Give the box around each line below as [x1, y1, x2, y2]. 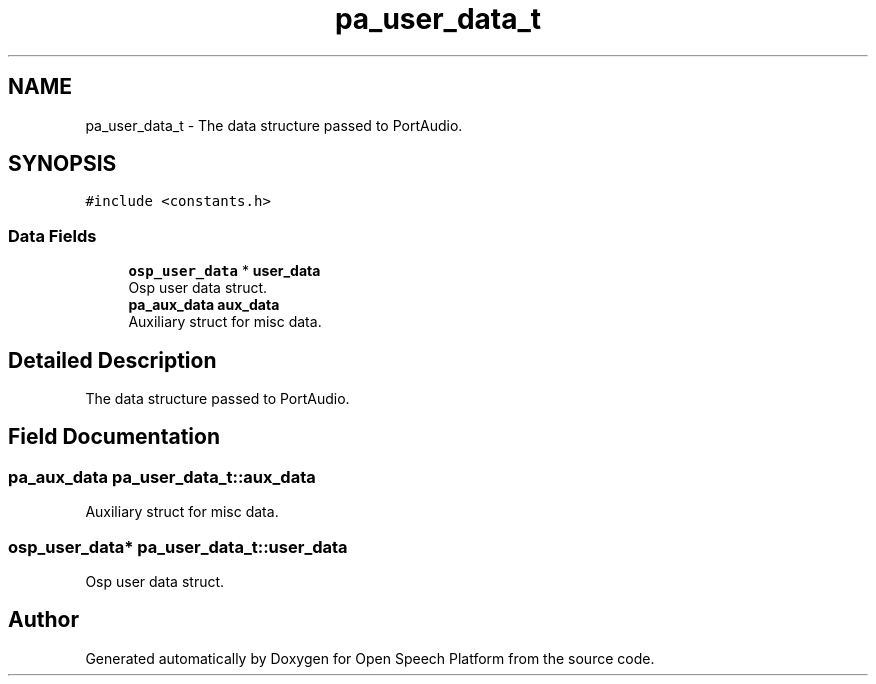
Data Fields [8, 225, 97, 246]
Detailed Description [8, 347, 217, 373]
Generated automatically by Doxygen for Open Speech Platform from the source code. [85, 649, 655, 667]
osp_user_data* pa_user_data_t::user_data [8, 536, 348, 557]
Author [8, 607, 79, 633]
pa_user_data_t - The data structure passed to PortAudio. [85, 116, 463, 134]
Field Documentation [8, 424, 220, 450]
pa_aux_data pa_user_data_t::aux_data [8, 466, 316, 487]
